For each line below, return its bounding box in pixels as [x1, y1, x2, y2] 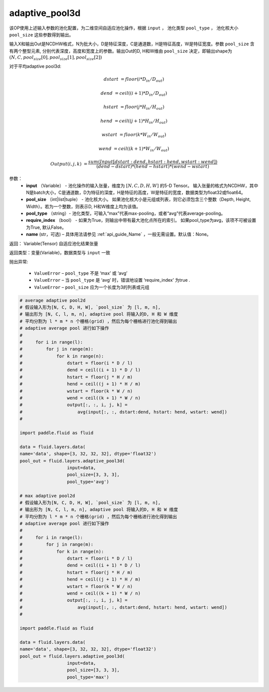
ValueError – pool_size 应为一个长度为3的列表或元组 [34, 284, 149, 290]
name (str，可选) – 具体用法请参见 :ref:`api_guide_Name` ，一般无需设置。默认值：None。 [26, 231, 211, 237]
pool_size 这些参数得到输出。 [9, 31, 74, 37]
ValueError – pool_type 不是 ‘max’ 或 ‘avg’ [34, 270, 128, 276]
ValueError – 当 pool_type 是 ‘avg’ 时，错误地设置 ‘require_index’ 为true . [34, 277, 190, 283]
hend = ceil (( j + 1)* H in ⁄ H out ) [100, 118, 168, 125]
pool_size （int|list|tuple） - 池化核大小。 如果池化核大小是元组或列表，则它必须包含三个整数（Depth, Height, [26, 196, 251, 202]
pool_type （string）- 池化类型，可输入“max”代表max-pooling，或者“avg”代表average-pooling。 [26, 210, 226, 216]
